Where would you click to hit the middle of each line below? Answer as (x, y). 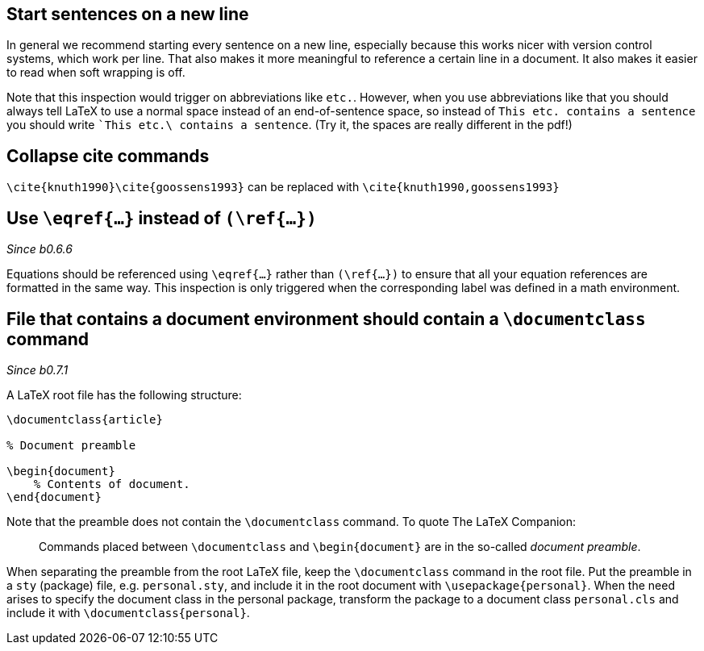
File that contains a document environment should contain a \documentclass (326, 319)
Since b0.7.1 (37, 369)
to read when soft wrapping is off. (96, 73)
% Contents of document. (112, 484)
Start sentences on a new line (128, 14)
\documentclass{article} (85, 419)
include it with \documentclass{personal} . (128, 612)
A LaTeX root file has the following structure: (124, 394)
